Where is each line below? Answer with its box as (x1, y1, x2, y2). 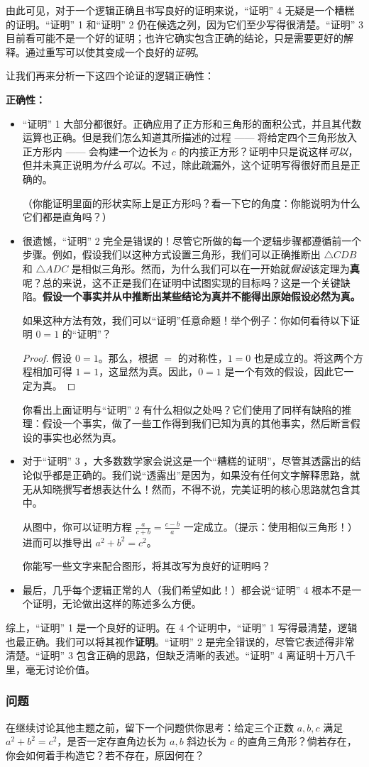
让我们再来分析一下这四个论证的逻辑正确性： (6, 68, 214, 83)
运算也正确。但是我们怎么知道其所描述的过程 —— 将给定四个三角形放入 (22, 130, 358, 145)
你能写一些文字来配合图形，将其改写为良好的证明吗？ (22, 558, 271, 573)
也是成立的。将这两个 (253, 350, 353, 365)
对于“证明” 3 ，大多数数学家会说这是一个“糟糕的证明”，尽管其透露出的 (22, 453, 351, 468)
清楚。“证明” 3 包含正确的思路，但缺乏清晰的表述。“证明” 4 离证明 (6, 648, 316, 663)
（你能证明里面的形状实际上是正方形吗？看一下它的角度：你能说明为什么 (22, 195, 360, 210)
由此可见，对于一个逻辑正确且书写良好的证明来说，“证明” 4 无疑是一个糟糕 (6, 3, 355, 17)
